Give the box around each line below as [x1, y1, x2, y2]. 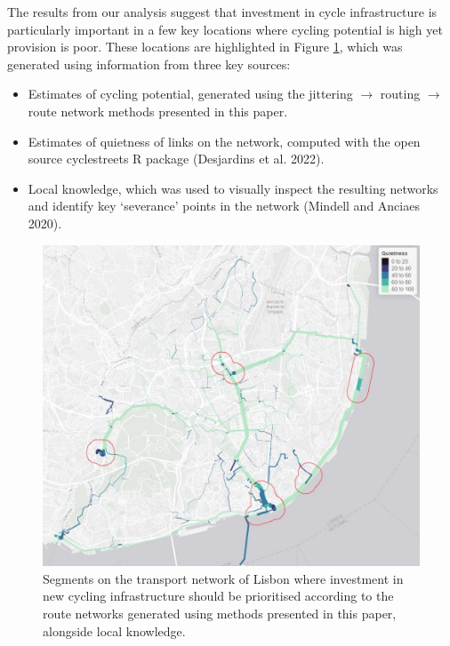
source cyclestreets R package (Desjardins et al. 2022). [28, 149, 325, 168]
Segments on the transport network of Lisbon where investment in [43, 569, 404, 587]
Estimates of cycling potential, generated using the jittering [28, 84, 353, 103]
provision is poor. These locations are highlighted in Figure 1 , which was [7, 37, 403, 56]
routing [380, 84, 421, 103]
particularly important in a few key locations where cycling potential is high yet [7, 20, 443, 38]
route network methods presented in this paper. [28, 101, 288, 120]
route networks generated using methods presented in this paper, [43, 604, 397, 622]
